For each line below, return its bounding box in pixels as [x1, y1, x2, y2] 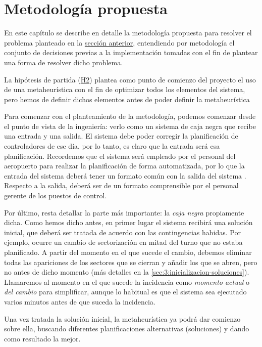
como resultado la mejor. [4, 333, 81, 343]
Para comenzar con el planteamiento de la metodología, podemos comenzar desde [4, 111, 256, 121]
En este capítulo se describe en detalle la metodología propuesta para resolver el [4, 27, 252, 38]
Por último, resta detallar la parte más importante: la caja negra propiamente [4, 207, 244, 218]
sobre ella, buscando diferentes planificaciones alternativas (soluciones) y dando [4, 323, 249, 334]
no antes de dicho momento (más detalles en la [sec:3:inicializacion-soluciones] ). [4, 267, 249, 277]
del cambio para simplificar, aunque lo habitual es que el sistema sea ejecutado [4, 286, 247, 297]
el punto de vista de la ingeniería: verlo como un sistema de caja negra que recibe [4, 120, 256, 131]
